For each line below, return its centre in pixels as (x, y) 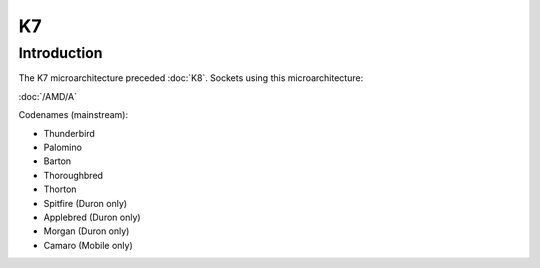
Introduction (60, 53)
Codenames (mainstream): (73, 115)
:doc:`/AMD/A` (47, 96)
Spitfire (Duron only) (85, 203)
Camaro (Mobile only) (88, 245)
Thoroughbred (73, 175)
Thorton (60, 189)
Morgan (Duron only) (86, 231)
